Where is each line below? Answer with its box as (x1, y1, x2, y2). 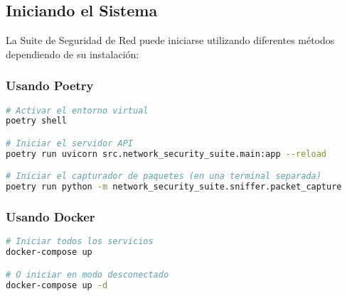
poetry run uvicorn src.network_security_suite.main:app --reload (6, 148, 327, 159)
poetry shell (6, 116, 67, 126)
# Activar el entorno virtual (6, 105, 149, 116)
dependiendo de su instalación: (6, 46, 139, 61)
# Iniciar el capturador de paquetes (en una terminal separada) (6, 171, 321, 182)
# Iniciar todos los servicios (6, 236, 154, 247)
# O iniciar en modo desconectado (6, 269, 169, 280)
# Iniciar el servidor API (6, 138, 133, 149)
